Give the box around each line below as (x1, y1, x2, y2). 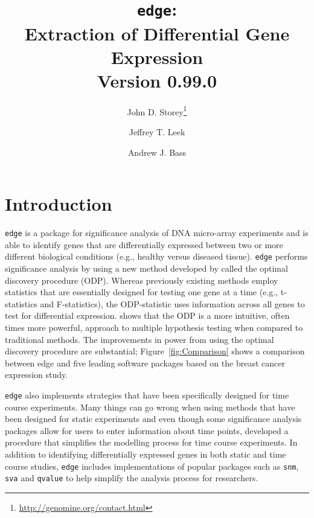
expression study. (5, 368, 68, 381)
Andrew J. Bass (127, 145, 187, 158)
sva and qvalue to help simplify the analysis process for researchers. (5, 472, 258, 484)
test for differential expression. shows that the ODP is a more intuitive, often (5, 309, 290, 322)
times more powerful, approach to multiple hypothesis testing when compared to (5, 321, 303, 334)
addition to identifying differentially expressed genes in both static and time (5, 448, 286, 461)
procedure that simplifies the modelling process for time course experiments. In (5, 436, 298, 449)
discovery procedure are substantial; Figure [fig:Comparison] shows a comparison (5, 345, 305, 357)
